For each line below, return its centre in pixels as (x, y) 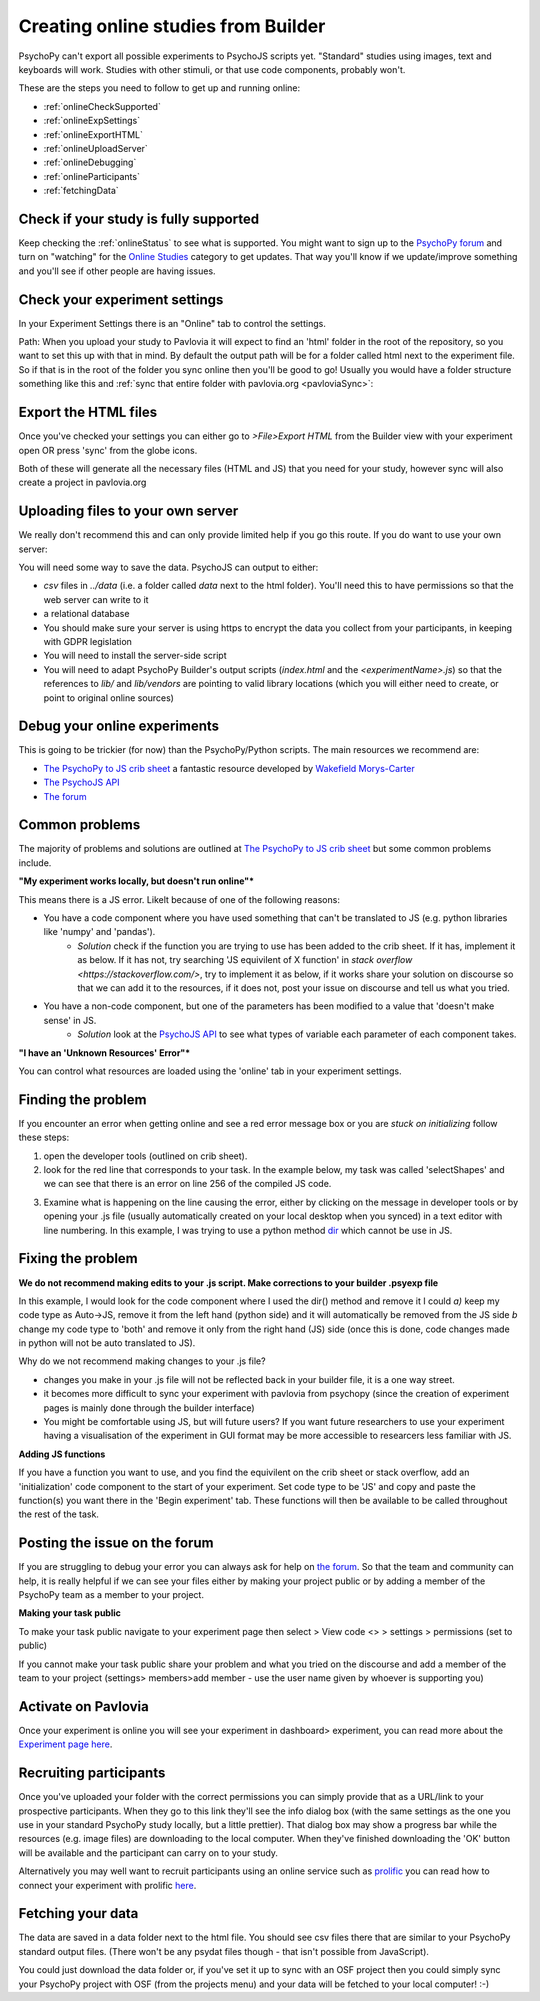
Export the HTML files (88, 412)
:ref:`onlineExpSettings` (91, 121)
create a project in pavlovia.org (82, 482)
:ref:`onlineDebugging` (90, 162)
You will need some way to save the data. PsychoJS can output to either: (168, 567)
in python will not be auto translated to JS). (107, 1343)
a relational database (86, 614)
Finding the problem (82, 1099)
